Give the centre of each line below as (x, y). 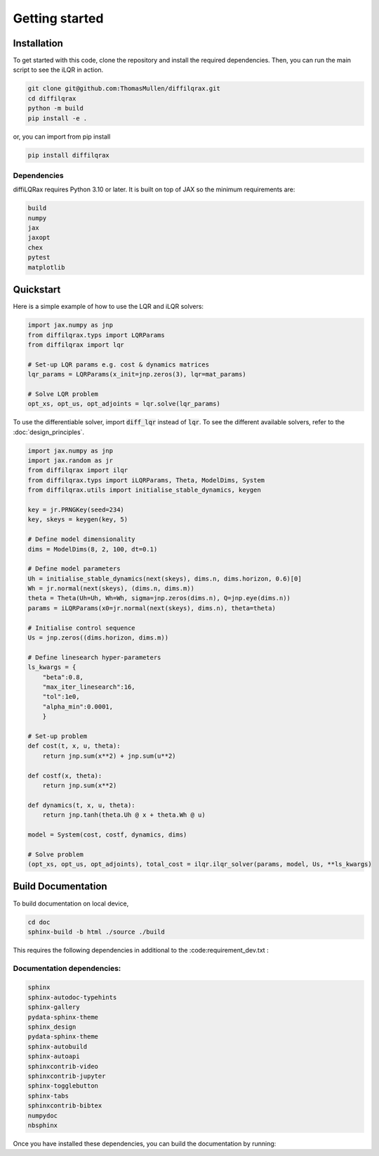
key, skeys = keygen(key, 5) (78, 520)
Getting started (58, 18)
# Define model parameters (74, 569)
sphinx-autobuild (58, 1046)
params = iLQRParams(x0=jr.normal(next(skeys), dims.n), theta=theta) (152, 608)
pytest (39, 258)
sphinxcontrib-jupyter (67, 1076)
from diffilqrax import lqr (76, 344)
